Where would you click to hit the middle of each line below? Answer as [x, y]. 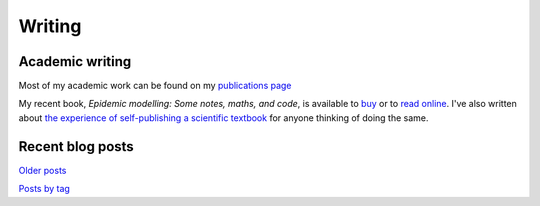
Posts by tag [44, 189]
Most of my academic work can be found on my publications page [155, 86]
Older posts [42, 170]
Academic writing [75, 61]
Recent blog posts [76, 146]
